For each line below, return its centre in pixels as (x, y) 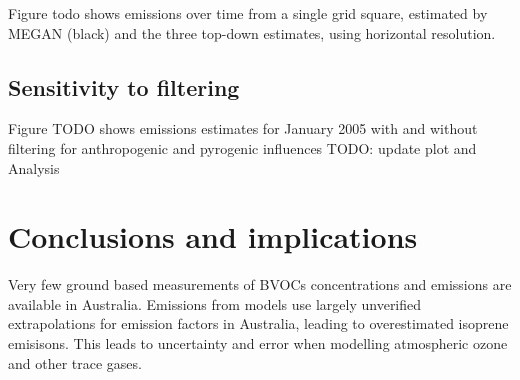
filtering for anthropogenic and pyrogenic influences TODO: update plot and (242, 147)
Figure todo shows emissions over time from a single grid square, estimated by (248, 13)
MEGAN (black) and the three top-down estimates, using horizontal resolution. (252, 32)
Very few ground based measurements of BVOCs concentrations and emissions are (260, 284)
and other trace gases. (75, 362)
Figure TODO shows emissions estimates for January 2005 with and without (243, 128)
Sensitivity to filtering (124, 86)
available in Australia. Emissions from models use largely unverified (215, 303)
